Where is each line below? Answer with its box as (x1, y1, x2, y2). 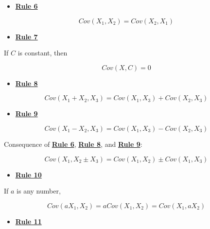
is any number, (17, 186, 61, 196)
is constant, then (17, 48, 68, 58)
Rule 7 (15, 31, 38, 41)
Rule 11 (15, 216, 42, 226)
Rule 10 (15, 169, 42, 179)
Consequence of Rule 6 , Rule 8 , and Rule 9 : (4, 139, 142, 149)
